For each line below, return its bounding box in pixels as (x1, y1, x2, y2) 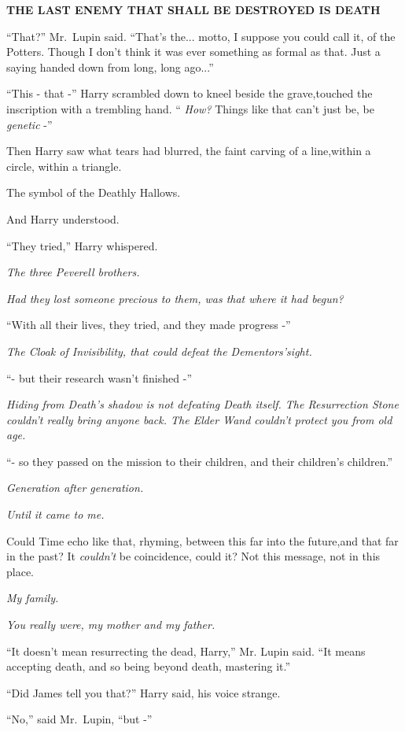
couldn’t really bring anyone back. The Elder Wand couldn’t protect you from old (6, 411, 392, 427)
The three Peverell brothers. (6, 264, 140, 280)
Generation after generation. (6, 479, 144, 496)
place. (6, 563, 34, 579)
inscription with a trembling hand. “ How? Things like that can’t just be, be (6, 100, 374, 116)
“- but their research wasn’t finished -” (6, 369, 192, 386)
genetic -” (6, 116, 53, 132)
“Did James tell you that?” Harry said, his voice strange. (6, 684, 281, 701)
